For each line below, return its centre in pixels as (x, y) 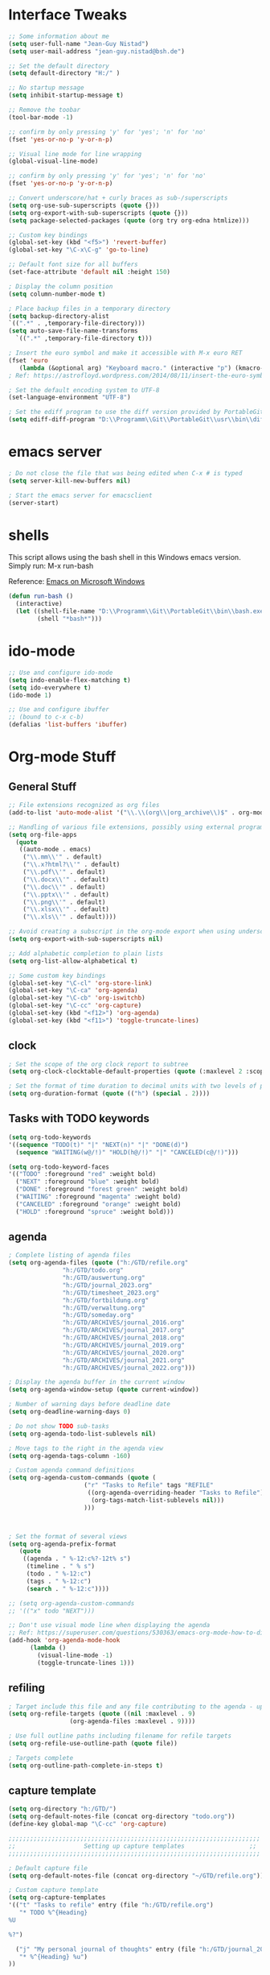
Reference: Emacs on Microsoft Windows (77, 582)
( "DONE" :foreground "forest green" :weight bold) (102, 1190)
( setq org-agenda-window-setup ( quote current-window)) (104, 1390)
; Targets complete (41, 1758)
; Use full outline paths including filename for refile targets (120, 1736)
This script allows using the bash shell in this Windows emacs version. (125, 557)
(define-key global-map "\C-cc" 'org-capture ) (88, 1824)
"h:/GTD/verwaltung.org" (104, 1308)
